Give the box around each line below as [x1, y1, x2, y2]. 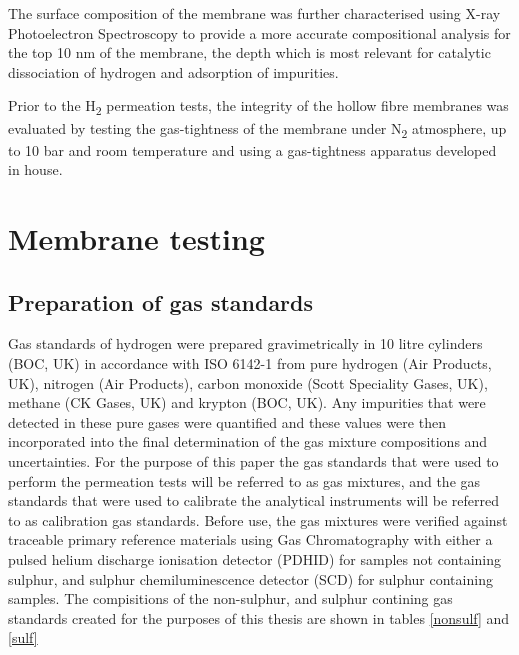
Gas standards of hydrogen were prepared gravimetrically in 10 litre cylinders [8, 333, 483, 354]
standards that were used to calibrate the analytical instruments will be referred [8, 490, 500, 511]
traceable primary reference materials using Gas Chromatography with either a [8, 529, 493, 550]
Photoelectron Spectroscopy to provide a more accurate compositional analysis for [8, 22, 511, 43]
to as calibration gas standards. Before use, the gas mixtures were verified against [8, 509, 508, 530]
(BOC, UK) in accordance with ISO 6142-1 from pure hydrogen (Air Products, [8, 352, 492, 373]
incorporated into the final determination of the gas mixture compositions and [8, 431, 488, 452]
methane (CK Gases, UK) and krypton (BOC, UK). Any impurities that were [8, 392, 486, 413]
